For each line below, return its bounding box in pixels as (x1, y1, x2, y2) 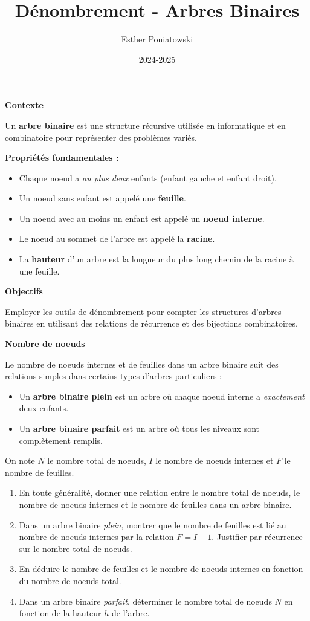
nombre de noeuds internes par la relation (19, 530, 174, 543)
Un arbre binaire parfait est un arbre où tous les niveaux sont (19, 422, 260, 434)
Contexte (5, 99, 44, 111)
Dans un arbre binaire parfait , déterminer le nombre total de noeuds (19, 594, 272, 607)
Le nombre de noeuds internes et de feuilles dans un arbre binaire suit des (5, 357, 279, 370)
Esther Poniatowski (121, 33, 193, 45)
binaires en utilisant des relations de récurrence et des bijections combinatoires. (5, 317, 298, 330)
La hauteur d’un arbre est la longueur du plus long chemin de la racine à (19, 253, 294, 265)
